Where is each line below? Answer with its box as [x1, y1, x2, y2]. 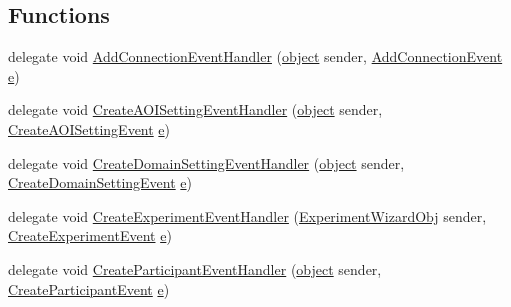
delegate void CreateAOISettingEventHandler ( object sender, [8, 99, 383, 120]
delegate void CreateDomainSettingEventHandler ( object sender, [8, 152, 405, 173]
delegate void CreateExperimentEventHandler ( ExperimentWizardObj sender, [8, 205, 487, 226]
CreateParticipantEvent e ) [8, 278, 170, 299]
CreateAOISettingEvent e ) [8, 118, 171, 139]
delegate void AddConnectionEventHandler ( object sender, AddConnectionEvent [8, 46, 503, 67]
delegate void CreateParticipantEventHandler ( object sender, [8, 258, 382, 279]
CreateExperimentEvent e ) [8, 225, 172, 246]
